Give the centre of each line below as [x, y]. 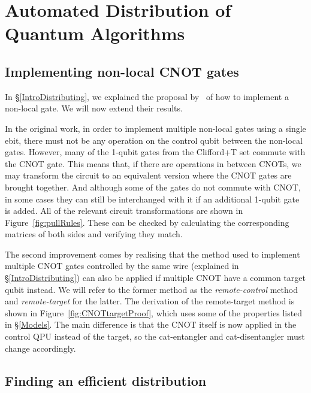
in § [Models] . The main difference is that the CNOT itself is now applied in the [151, 324]
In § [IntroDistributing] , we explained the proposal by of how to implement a [147, 96]
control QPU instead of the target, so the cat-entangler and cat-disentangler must [155, 336]
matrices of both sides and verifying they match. [94, 234]
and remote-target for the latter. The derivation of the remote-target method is [150, 301]
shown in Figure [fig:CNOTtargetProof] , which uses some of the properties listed [154, 312]
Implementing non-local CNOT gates [122, 71]
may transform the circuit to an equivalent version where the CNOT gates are [148, 175]
